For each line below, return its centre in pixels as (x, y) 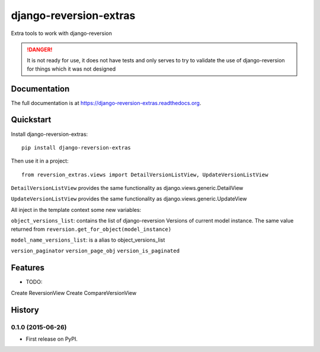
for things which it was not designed (71, 69)
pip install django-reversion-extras (76, 148)
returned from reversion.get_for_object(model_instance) (91, 229)
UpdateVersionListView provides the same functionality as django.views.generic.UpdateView (129, 199)
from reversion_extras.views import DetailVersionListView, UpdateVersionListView (145, 175)
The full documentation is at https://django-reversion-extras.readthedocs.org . (106, 103)
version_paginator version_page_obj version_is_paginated (95, 251)
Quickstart (31, 120)
